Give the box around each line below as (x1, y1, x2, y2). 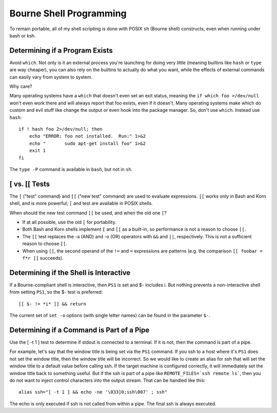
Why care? (9, 84, 33, 90)
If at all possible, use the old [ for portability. (22, 219, 116, 225)
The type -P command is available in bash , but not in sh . (9, 166, 133, 172)
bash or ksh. (9, 32, 36, 38)
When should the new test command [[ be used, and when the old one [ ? (9, 210, 167, 216)
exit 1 (29, 148, 46, 154)
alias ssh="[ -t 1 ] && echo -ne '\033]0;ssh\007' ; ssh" (18, 389, 168, 395)
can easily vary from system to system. (9, 74, 92, 80)
